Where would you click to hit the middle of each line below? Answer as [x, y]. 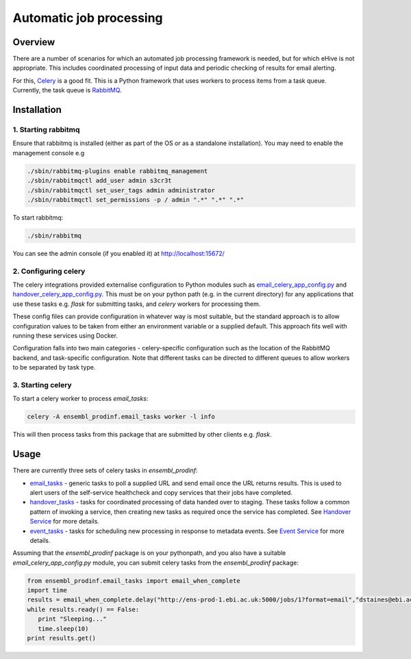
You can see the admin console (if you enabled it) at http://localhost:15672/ [119, 253]
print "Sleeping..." [73, 619]
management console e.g [49, 153]
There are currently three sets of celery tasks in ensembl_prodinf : [105, 470]
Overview [34, 42]
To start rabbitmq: [38, 217]
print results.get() [61, 638]
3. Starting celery [42, 385]
